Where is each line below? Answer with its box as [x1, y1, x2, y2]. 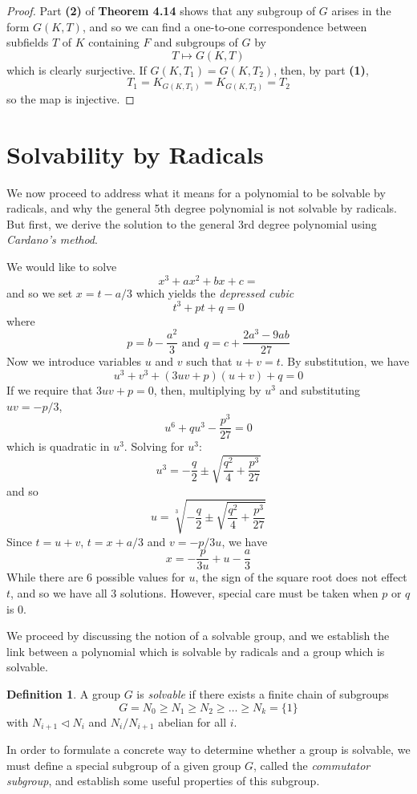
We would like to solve [6, 257, 117, 274]
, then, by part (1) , [273, 61, 369, 78]
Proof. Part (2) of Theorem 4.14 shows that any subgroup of [6, 2, 316, 18]
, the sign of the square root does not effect [195, 569, 407, 585]
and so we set [6, 284, 73, 301]
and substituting [279, 382, 361, 399]
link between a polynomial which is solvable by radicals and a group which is [6, 642, 385, 659]
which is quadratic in [6, 438, 110, 455]
